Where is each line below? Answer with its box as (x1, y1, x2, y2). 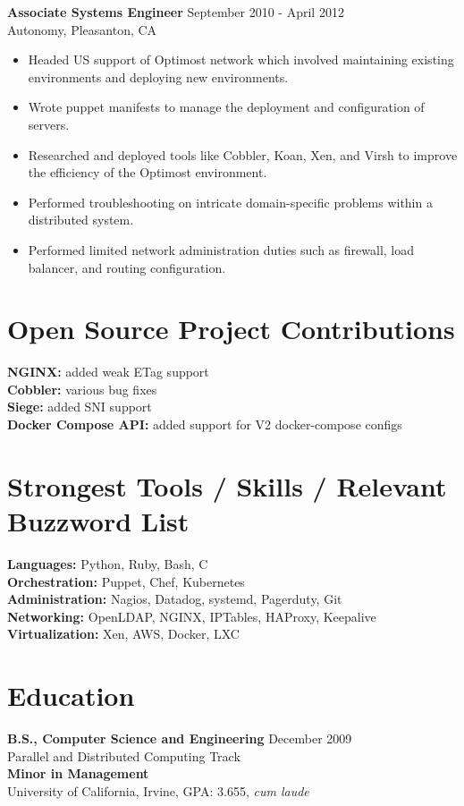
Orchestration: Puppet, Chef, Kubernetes (7, 572, 245, 590)
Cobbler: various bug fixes (7, 379, 157, 398)
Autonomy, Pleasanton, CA (7, 20, 157, 38)
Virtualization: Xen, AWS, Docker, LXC (7, 624, 240, 643)
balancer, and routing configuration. (28, 258, 226, 276)
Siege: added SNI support (7, 397, 152, 416)
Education (7, 677, 135, 714)
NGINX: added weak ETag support (7, 362, 209, 381)
